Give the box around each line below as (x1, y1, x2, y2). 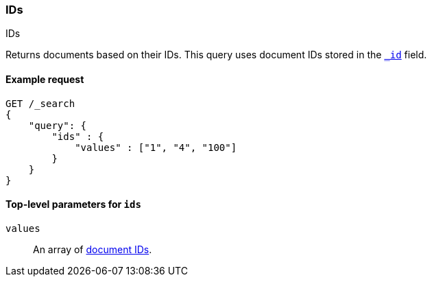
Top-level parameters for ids (5, 198, 141, 211)
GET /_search (5, 97, 75, 109)
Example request (5, 73, 84, 85)
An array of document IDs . (33, 243, 152, 255)
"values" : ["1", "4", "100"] (75, 141, 237, 153)
